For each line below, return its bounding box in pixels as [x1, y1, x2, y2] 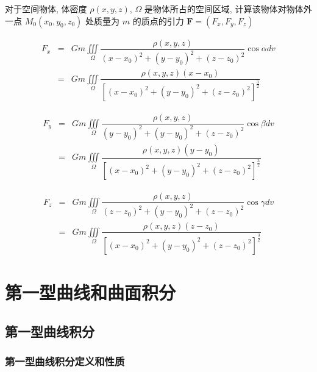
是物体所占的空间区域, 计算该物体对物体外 [144, 2, 312, 15]
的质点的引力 [132, 14, 184, 27]
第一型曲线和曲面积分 [5, 279, 176, 304]
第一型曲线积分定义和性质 [5, 353, 125, 368]
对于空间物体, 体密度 [5, 2, 87, 15]
